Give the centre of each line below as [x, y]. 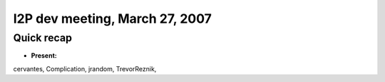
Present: [44, 56]
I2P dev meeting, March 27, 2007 [112, 19]
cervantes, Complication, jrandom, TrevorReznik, [85, 68]
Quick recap [43, 38]
